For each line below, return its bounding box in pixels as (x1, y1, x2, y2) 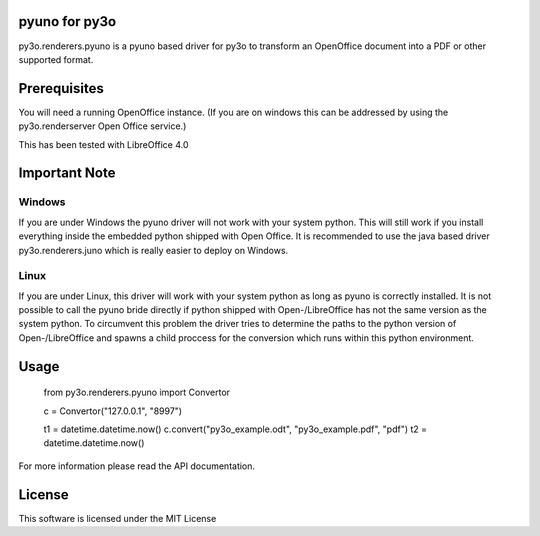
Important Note (18, 165, 116, 182)
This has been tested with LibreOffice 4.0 (18, 138, 189, 150)
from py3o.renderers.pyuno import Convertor (43, 386, 230, 399)
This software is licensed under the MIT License (18, 512, 217, 524)
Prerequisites (18, 80, 104, 97)
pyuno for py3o (18, 13, 117, 30)
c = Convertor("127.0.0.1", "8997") (43, 405, 183, 417)
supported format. (18, 53, 94, 65)
